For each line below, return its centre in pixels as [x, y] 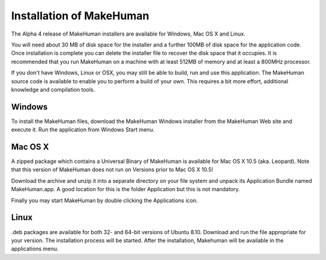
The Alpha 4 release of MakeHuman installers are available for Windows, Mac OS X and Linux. [128, 34]
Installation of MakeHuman [80, 16]
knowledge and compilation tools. [53, 89]
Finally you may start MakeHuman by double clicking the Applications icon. [104, 200]
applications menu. [35, 249]
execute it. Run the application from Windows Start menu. [83, 130]
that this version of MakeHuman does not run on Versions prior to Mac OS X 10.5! [112, 170]
